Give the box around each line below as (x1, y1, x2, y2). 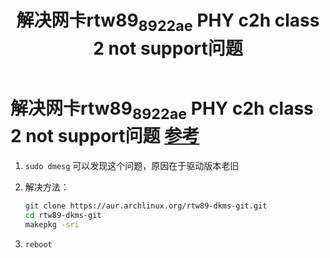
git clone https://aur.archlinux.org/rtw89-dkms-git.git (24, 201, 268, 211)
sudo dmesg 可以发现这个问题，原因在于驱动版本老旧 (24, 160, 240, 172)
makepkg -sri (24, 219, 80, 230)
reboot (24, 239, 53, 250)
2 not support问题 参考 (10, 125, 200, 148)
